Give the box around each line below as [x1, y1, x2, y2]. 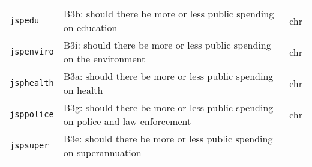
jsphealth [10, 78, 54, 88]
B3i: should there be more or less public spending [63, 38, 271, 52]
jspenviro [10, 47, 54, 56]
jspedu [10, 16, 40, 25]
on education [63, 20, 118, 34]
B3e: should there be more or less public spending [63, 132, 273, 145]
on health [63, 83, 103, 97]
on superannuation [63, 145, 142, 159]
